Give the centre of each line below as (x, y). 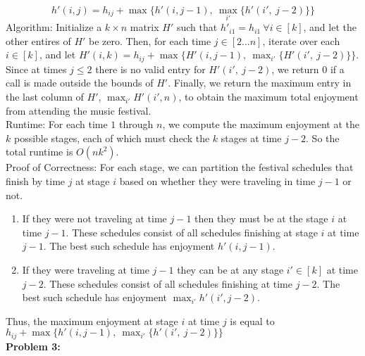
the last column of (45, 97)
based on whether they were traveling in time (217, 181)
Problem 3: (33, 346)
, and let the (330, 27)
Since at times (36, 69)
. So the (323, 138)
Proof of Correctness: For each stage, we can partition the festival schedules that (180, 167)
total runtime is (39, 152)
